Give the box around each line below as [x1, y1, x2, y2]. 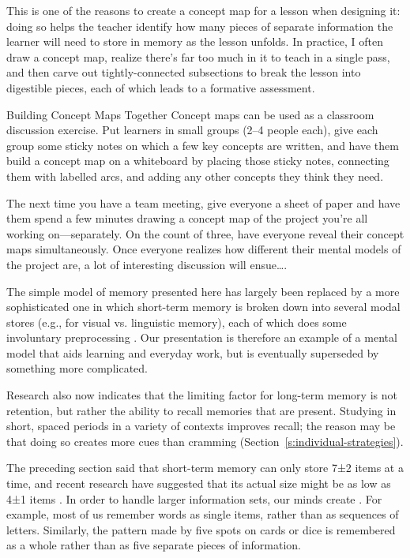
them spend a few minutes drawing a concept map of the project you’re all [6, 210, 368, 227]
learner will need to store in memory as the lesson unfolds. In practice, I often [6, 33, 383, 50]
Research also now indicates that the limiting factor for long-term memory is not [6, 387, 397, 403]
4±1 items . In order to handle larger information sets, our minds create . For [6, 490, 382, 507]
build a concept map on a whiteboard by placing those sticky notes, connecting [6, 152, 389, 169]
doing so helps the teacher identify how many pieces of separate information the [6, 17, 393, 34]
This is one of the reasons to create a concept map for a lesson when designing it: [6, 2, 401, 18]
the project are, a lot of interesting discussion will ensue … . [6, 256, 288, 272]
